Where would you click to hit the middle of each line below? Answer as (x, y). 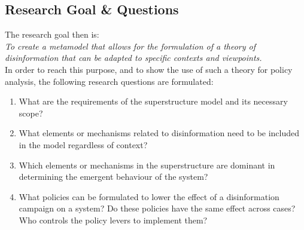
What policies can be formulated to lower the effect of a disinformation (149, 196)
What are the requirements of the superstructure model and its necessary (153, 101)
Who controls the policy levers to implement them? (113, 220)
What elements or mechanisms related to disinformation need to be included (159, 133)
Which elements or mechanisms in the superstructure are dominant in (147, 165)
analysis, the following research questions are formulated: (109, 81)
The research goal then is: (52, 34)
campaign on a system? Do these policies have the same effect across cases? (157, 208)
